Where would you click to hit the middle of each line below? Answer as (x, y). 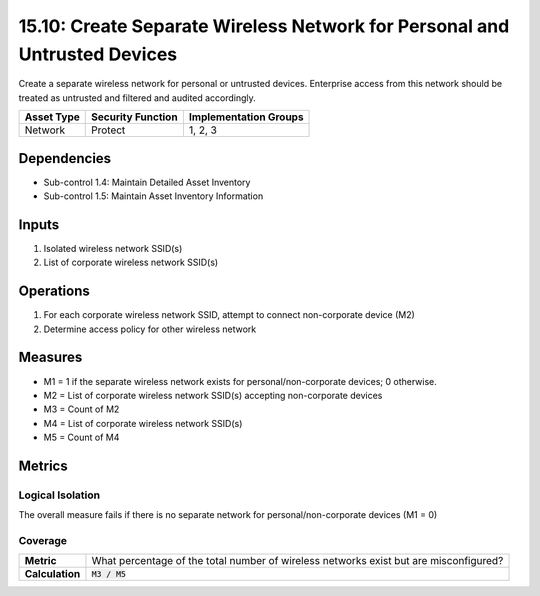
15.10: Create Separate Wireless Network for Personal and (264, 26)
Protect (108, 130)
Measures (50, 357)
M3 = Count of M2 (81, 409)
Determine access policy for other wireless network (150, 329)
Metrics (43, 465)
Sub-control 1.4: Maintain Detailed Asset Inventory (147, 182)
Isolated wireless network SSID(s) (113, 248)
